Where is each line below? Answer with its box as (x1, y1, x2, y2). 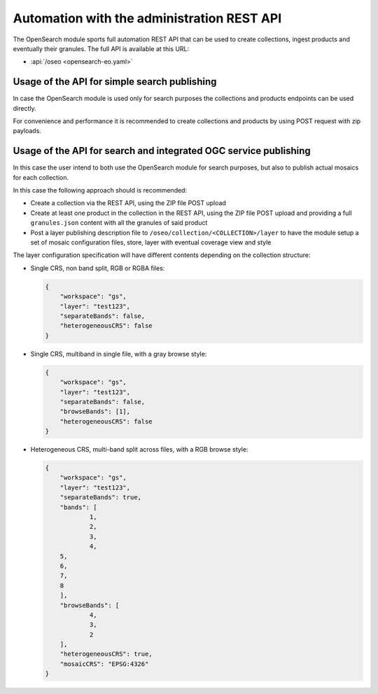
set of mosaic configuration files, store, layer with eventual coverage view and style (30, 238, 272, 247)
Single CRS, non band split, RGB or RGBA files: (30, 263, 165, 272)
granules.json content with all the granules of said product (30, 218, 208, 227)
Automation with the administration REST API (13, 11, 282, 26)
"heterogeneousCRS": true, (59, 650, 153, 658)
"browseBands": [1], (59, 408, 131, 416)
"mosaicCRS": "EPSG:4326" (59, 660, 149, 668)
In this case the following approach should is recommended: (13, 186, 188, 195)
